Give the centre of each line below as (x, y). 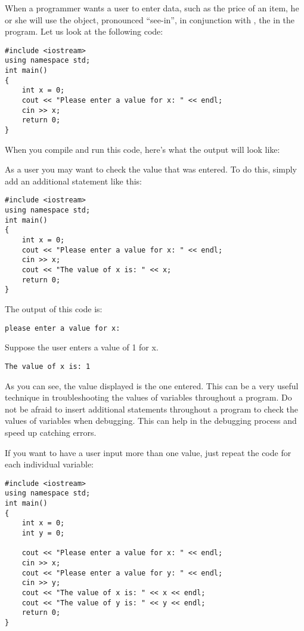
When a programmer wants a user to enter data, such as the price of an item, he (152, 8)
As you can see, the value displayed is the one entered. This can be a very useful (152, 385)
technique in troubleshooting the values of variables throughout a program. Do (148, 397)
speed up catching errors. (51, 432)
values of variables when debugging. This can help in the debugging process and (151, 421)
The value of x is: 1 (48, 366)
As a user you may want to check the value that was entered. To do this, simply (151, 169)
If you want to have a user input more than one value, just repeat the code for (148, 452)
